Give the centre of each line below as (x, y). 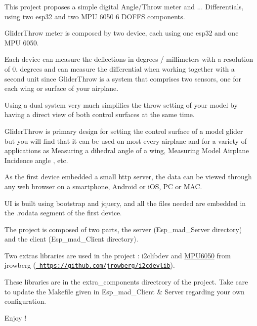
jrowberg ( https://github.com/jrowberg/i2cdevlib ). (90, 265)
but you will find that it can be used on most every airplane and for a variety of (126, 141)
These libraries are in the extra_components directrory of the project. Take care (126, 282)
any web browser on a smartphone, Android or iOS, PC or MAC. (103, 186)
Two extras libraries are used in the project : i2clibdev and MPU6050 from (118, 255)
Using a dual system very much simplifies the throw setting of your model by (121, 104)
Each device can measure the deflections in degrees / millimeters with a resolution (129, 59)
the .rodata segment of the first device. (63, 213)
